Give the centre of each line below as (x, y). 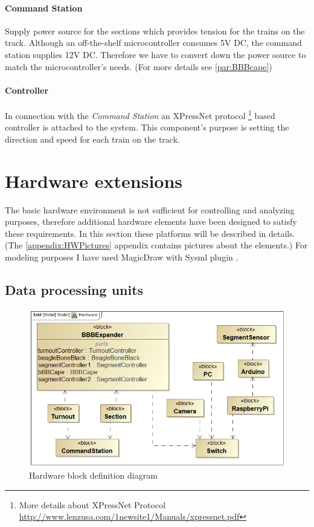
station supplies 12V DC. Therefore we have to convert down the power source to (155, 54)
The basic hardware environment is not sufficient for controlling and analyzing (150, 209)
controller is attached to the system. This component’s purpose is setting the (147, 127)
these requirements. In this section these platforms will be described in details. (150, 233)
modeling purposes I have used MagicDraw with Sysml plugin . (122, 257)
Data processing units (74, 289)
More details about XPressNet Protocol (92, 504)
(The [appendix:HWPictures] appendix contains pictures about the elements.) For (156, 245)
